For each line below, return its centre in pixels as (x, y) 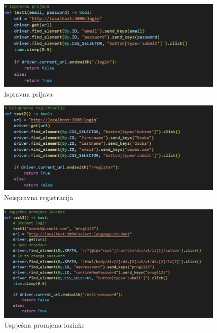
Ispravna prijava (28, 93)
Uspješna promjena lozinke (44, 324)
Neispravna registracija (39, 197)
